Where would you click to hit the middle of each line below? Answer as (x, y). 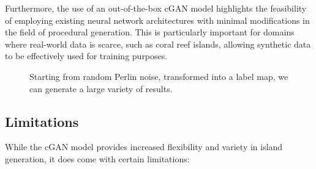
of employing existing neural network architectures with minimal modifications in (157, 20)
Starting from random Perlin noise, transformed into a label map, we (159, 76)
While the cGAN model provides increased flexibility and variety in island (144, 147)
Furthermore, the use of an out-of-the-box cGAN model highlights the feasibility (156, 8)
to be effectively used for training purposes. (86, 56)
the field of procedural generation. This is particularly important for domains (150, 32)
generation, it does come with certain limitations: (97, 158)
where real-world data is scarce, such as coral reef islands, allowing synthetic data (158, 44)
